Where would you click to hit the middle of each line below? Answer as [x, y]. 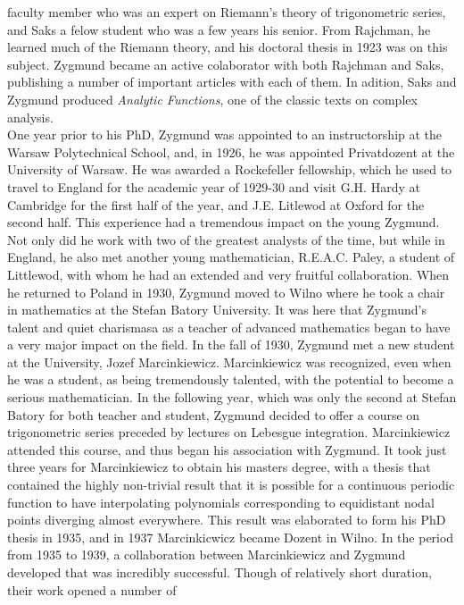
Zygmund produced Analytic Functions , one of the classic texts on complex [212, 99]
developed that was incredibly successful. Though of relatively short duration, [220, 572]
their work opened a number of [92, 589]
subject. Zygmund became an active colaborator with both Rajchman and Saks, [226, 64]
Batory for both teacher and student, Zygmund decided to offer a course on [214, 414]
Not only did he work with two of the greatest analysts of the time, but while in [226, 239]
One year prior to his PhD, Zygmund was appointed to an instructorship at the [225, 134]
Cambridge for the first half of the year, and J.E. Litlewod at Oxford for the [216, 204]
